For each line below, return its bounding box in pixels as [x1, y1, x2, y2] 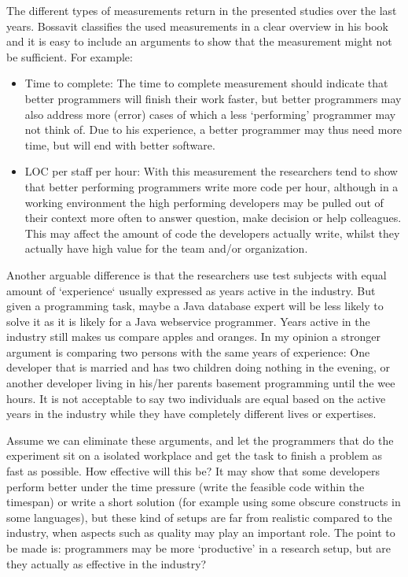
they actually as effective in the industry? [6, 555, 207, 571]
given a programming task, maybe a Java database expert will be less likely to [6, 298, 384, 314]
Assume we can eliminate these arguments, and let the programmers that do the [6, 431, 394, 448]
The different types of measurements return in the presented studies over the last [6, 2, 397, 18]
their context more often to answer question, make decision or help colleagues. [24, 209, 402, 226]
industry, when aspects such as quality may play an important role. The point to [6, 524, 395, 541]
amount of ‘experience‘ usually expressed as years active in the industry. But [6, 282, 376, 298]
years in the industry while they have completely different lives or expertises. [6, 405, 377, 422]
